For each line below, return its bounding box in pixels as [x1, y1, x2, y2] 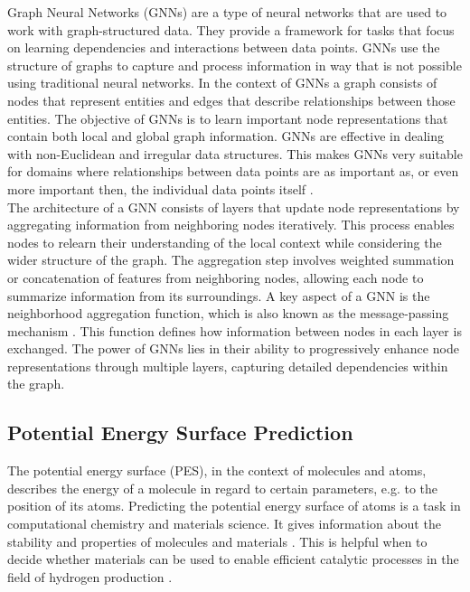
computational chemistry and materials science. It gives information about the [7, 514, 441, 533]
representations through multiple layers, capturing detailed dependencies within [7, 356, 448, 375]
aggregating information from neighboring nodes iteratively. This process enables [7, 215, 455, 234]
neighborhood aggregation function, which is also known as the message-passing [7, 304, 449, 323]
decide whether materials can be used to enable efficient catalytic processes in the [7, 550, 459, 569]
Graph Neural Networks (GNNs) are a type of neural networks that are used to [7, 3, 447, 21]
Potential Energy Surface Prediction [7, 418, 353, 446]
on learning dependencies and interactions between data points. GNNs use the [7, 38, 440, 57]
